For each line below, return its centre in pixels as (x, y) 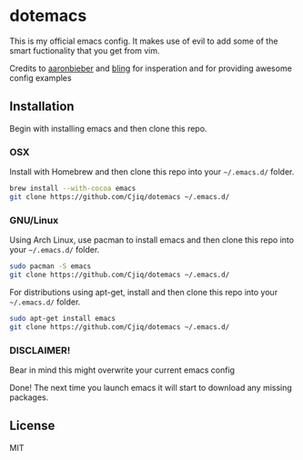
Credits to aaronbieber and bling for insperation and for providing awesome (151, 68)
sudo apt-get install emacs (63, 318)
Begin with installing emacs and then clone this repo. (108, 128)
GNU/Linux (34, 220)
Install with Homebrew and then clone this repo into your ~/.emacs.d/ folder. (152, 172)
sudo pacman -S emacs (50, 266)
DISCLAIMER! (40, 350)
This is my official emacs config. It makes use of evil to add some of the (144, 41)
